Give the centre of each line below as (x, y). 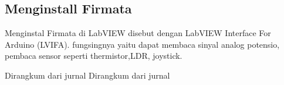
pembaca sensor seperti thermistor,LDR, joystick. (94, 56)
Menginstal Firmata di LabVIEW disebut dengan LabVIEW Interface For (138, 33)
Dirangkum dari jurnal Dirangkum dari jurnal (87, 75)
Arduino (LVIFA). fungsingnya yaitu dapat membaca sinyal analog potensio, (142, 44)
